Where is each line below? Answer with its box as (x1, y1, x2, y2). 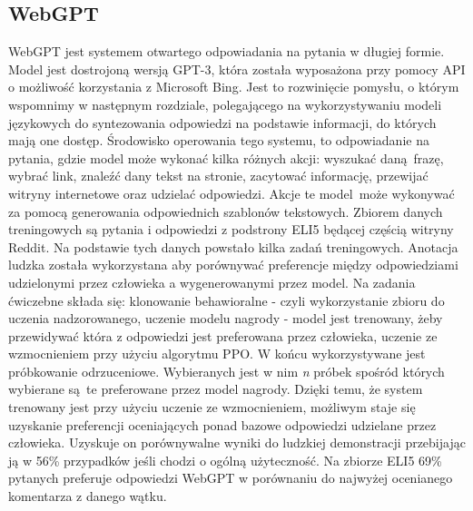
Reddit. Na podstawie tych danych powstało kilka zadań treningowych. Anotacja (8, 237, 458, 256)
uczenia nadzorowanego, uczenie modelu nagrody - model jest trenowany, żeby (8, 309, 443, 328)
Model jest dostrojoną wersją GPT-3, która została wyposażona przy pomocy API (8, 59, 466, 78)
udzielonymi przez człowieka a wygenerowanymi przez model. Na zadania (8, 272, 416, 291)
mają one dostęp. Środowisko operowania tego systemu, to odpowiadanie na (8, 131, 429, 150)
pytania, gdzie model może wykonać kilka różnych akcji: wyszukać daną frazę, (8, 148, 444, 167)
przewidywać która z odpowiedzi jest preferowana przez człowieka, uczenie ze (8, 326, 438, 345)
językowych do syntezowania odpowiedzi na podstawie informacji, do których (8, 113, 437, 132)
